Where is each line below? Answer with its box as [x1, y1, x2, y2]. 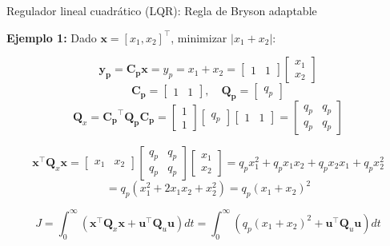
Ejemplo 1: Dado [6, 29, 97, 46]
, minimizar [171, 29, 227, 46]
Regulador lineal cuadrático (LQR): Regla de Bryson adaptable [6, 2, 317, 18]
